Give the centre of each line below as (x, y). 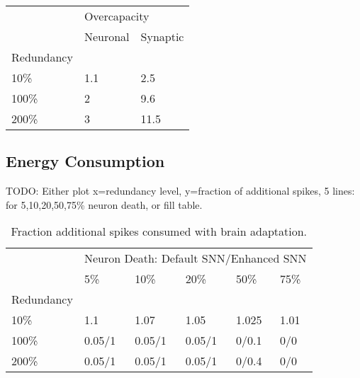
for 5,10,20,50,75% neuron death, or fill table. (104, 204)
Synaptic (162, 36)
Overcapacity (117, 16)
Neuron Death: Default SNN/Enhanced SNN (195, 258)
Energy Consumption (85, 161)
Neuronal (107, 36)
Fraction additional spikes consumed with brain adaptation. (159, 231)
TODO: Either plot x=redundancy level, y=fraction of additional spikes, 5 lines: (180, 191)
